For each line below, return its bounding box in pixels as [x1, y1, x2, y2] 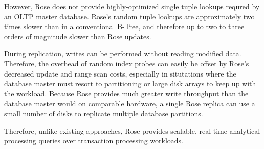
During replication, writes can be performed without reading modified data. [4, 48, 241, 59]
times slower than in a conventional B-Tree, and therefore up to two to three [4, 21, 245, 32]
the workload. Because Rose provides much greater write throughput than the [4, 88, 249, 98]
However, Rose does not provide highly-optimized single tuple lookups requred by [4, 1, 260, 11]
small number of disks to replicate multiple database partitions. [4, 108, 203, 118]
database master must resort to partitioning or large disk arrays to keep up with [4, 78, 256, 89]
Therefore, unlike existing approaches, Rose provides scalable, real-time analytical [4, 125, 260, 136]
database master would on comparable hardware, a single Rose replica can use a [4, 98, 255, 109]
